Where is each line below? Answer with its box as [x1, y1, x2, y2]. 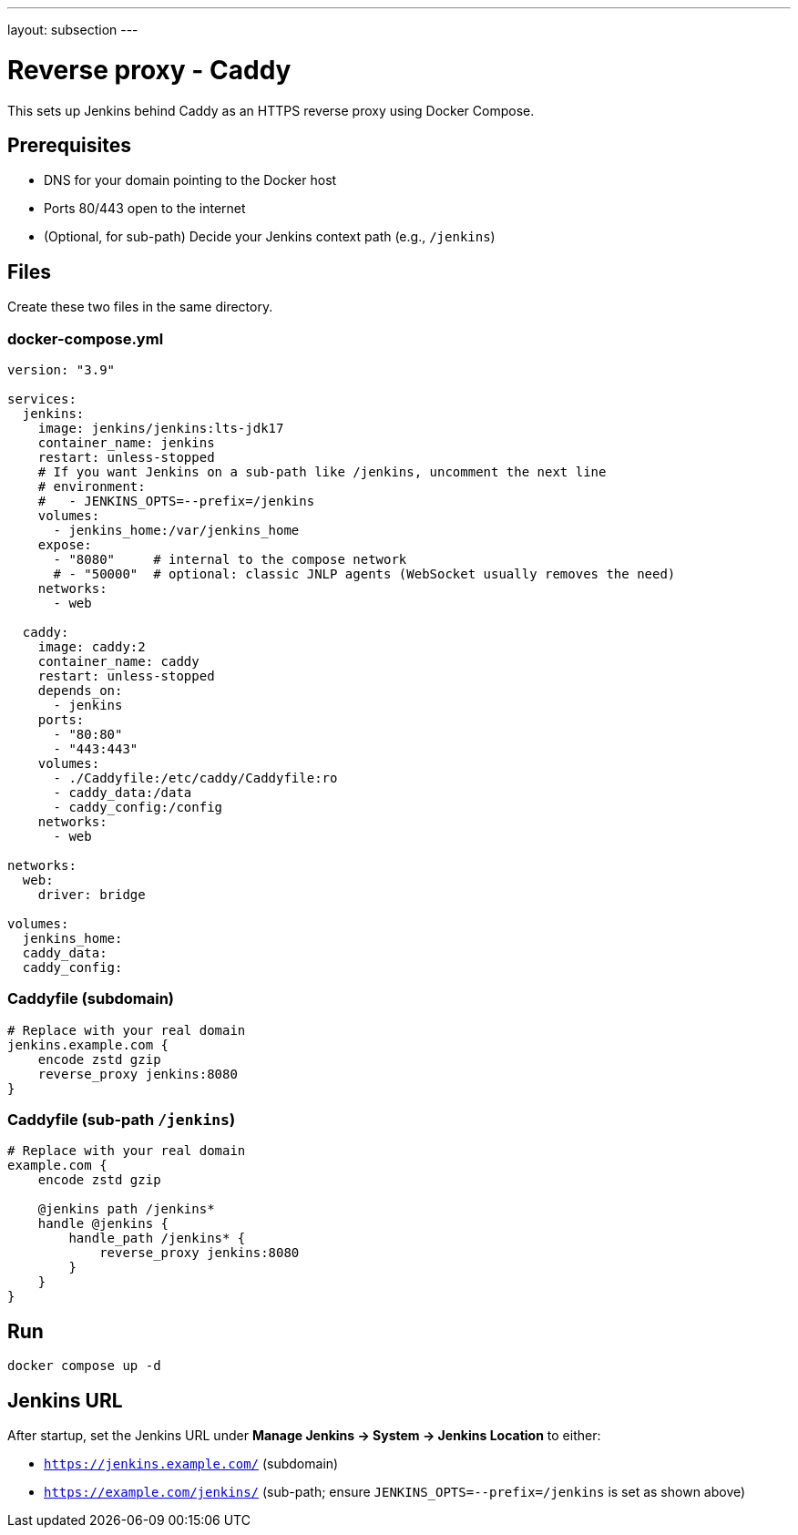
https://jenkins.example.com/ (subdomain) [44, 1456, 339, 1472]
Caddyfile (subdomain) [7, 989, 174, 1008]
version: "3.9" [7, 362, 116, 377]
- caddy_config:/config [53, 799, 223, 814]
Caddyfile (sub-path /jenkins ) [7, 1110, 236, 1130]
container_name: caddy [37, 653, 199, 669]
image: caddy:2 [37, 639, 146, 654]
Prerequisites [7, 133, 131, 157]
